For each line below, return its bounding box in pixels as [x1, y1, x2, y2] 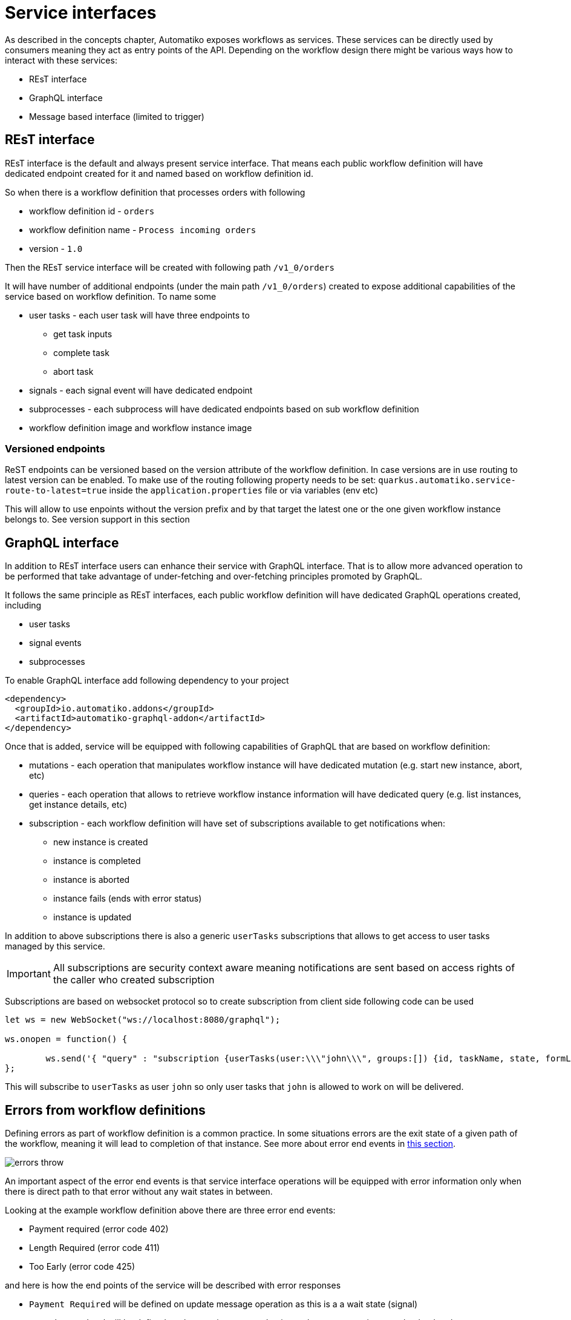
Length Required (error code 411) [29, 1242, 160, 1253]
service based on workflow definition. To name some [5, 291, 217, 302]
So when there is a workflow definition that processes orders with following [5, 186, 305, 197]
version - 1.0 [29, 243, 83, 254]
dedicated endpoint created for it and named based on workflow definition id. [5, 168, 313, 179]
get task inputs [53, 328, 113, 339]
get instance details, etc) [29, 799, 128, 810]
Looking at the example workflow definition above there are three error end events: [5, 1205, 336, 1216]
